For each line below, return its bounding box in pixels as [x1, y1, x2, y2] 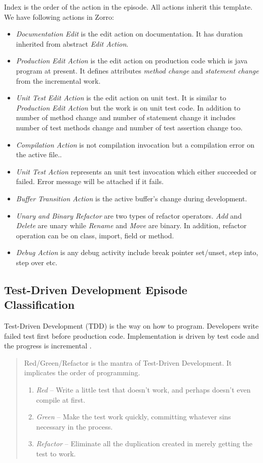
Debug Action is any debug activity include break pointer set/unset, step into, [16, 247, 258, 258]
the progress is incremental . [4, 340, 92, 351]
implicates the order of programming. [24, 367, 140, 378]
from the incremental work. [16, 75, 101, 86]
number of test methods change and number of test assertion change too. [16, 122, 243, 132]
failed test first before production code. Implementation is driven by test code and [4, 330, 259, 341]
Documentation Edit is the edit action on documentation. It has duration [16, 28, 243, 39]
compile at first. [36, 394, 86, 405]
